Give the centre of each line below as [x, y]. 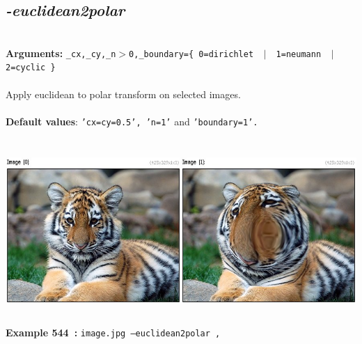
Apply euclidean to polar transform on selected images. [123, 94]
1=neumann [299, 54]
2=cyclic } [31, 68]
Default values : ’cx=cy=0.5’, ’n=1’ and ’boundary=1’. [132, 121]
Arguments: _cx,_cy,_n [61, 53]
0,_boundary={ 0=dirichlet [191, 54]
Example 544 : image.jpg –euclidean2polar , [113, 332]
